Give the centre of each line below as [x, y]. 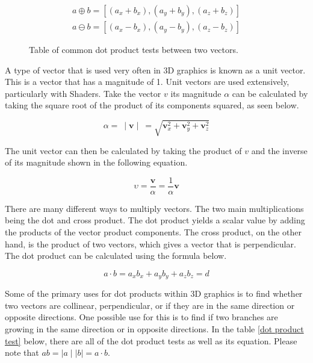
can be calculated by [270, 93]
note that [22, 352]
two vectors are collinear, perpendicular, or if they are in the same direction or [150, 305]
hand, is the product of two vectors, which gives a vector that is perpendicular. [150, 244]
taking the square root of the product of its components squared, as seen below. [152, 105]
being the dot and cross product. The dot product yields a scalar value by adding [155, 220]
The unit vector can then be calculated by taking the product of [123, 150]
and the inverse [279, 150]
